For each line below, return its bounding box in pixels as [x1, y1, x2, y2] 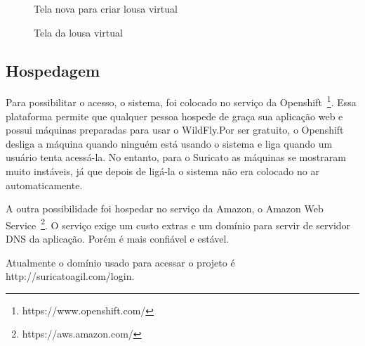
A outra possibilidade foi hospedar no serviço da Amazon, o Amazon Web [6, 201, 324, 216]
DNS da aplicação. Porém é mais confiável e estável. [6, 231, 230, 246]
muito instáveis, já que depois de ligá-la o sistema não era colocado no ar [6, 164, 319, 179]
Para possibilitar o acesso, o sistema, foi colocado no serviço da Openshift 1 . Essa [6, 93, 357, 110]
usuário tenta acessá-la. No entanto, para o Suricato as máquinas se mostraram [6, 150, 346, 165]
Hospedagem [6, 59, 100, 81]
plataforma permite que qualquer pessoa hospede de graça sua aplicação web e [6, 108, 343, 123]
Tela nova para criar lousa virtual [34, 1, 178, 15]
